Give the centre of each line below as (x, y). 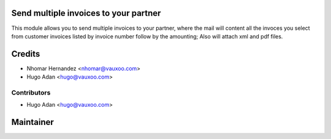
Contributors (31, 93)
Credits (26, 54)
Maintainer (33, 122)
